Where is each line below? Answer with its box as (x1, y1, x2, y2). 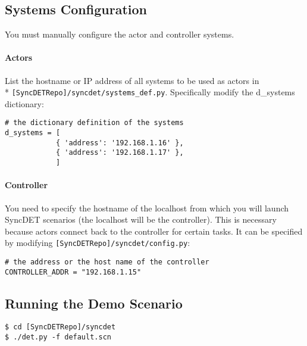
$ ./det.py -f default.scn (5, 333, 111, 342)
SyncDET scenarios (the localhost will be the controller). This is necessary (5, 213, 277, 226)
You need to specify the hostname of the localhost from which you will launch (5, 201, 289, 214)
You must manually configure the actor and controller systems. (5, 28, 234, 40)
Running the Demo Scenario (5, 294, 183, 312)
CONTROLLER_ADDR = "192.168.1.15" (5, 267, 142, 276)
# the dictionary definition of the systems (5, 119, 184, 127)
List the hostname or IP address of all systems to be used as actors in (5, 74, 259, 86)
